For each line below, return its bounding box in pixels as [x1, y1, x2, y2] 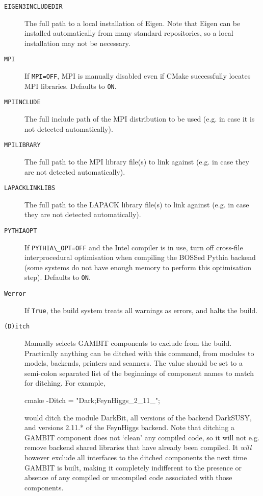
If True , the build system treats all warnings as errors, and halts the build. [24, 304, 258, 315]
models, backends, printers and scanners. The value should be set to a [24, 358, 243, 368]
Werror [4, 290, 26, 298]
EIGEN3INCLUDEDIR [4, 3, 63, 10]
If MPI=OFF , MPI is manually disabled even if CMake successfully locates [24, 70, 251, 81]
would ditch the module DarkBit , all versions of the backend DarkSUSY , [24, 412, 252, 422]
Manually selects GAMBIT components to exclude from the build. [24, 338, 232, 348]
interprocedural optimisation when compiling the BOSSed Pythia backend [24, 252, 256, 263]
